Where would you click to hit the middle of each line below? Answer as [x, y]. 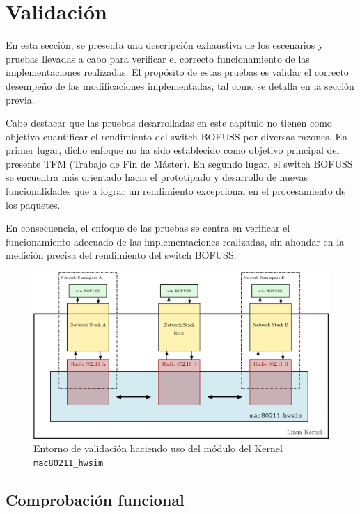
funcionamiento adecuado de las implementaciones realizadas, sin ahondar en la [175, 241]
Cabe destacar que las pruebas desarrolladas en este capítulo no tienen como [169, 123]
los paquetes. [33, 204]
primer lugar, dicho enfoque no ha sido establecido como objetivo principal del [173, 150]
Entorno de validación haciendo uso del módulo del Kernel [158, 448]
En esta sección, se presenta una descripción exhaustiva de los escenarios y [165, 45]
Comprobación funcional [95, 499]
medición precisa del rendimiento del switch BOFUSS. [121, 255]
